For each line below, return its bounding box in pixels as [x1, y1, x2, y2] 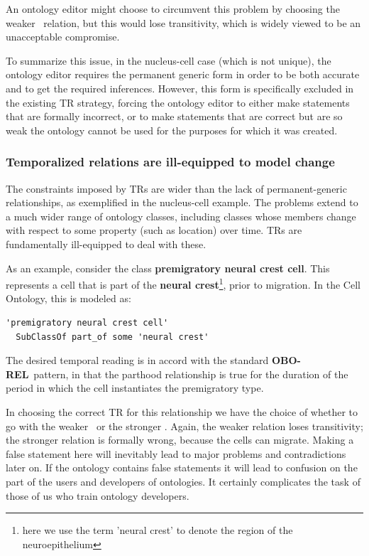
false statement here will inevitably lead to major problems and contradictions [6, 446, 346, 461]
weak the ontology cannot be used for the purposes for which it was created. [6, 122, 338, 137]
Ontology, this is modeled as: [6, 291, 131, 306]
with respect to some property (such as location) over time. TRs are [6, 223, 302, 237]
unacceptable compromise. [6, 29, 120, 44]
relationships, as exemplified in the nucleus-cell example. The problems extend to [6, 195, 358, 210]
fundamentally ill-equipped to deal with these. [6, 236, 206, 251]
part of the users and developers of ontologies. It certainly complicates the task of [6, 474, 360, 488]
